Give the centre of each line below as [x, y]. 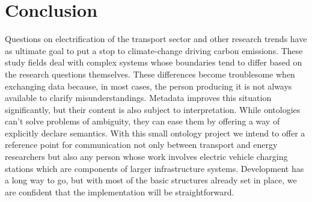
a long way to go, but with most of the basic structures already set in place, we [151, 180]
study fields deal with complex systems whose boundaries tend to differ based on [154, 62]
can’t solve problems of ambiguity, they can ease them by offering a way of [142, 121]
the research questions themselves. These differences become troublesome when [150, 74]
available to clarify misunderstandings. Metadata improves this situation [138, 98]
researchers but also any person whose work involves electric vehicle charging [146, 157]
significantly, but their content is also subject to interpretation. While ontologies [153, 109]
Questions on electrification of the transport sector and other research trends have [156, 39]
